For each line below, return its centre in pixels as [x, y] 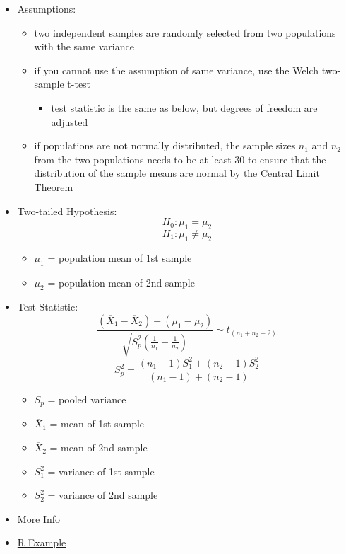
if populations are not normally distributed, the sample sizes [165, 145]
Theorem [54, 186]
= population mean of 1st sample [120, 257]
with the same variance [84, 46]
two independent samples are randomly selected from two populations [185, 32]
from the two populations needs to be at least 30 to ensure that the [180, 159]
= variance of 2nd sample [103, 495]
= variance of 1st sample [101, 471]
